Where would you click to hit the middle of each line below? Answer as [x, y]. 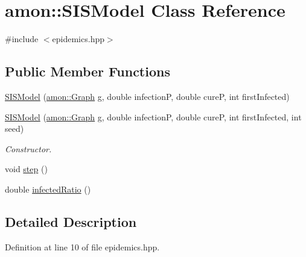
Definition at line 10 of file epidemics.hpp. [82, 246]
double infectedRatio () [48, 189]
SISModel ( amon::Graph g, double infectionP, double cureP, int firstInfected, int [153, 116]
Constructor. [28, 148]
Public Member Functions [88, 71]
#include [22, 39]
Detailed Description [71, 221]
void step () [26, 169]
